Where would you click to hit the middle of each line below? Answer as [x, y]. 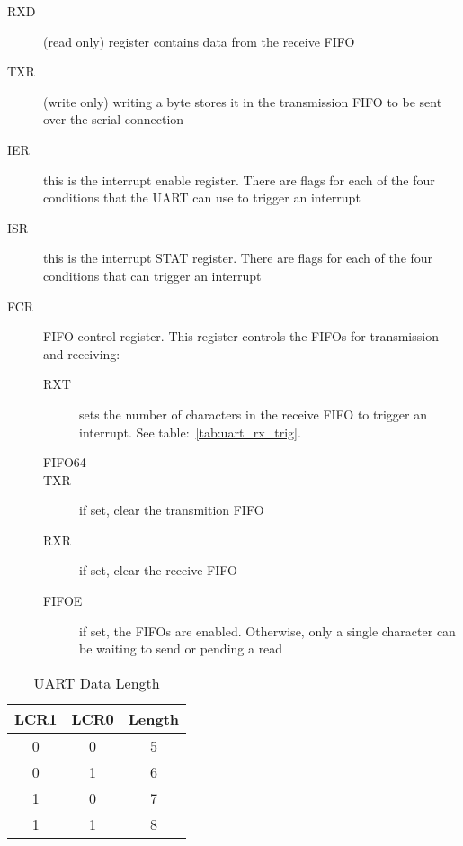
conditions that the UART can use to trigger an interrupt [202, 198]
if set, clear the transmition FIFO [172, 510]
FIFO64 [65, 462]
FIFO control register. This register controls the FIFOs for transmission [241, 336]
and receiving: [82, 353]
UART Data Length [97, 682]
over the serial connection [114, 119]
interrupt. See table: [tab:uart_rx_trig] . [190, 432]
